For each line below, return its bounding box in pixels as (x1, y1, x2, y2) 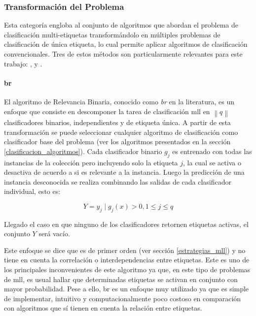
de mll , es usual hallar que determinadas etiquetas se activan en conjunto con (4, 274, 238, 284)
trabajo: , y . (4, 58, 42, 68)
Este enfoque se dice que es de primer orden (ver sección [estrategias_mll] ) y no (4, 245, 246, 255)
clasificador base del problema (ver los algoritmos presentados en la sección (4, 136, 231, 147)
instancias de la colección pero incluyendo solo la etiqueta (4, 157, 178, 167)
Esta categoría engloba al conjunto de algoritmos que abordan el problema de (4, 20, 238, 30)
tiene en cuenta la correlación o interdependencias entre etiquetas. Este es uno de (4, 254, 250, 265)
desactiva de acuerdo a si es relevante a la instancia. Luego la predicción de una (4, 167, 245, 177)
